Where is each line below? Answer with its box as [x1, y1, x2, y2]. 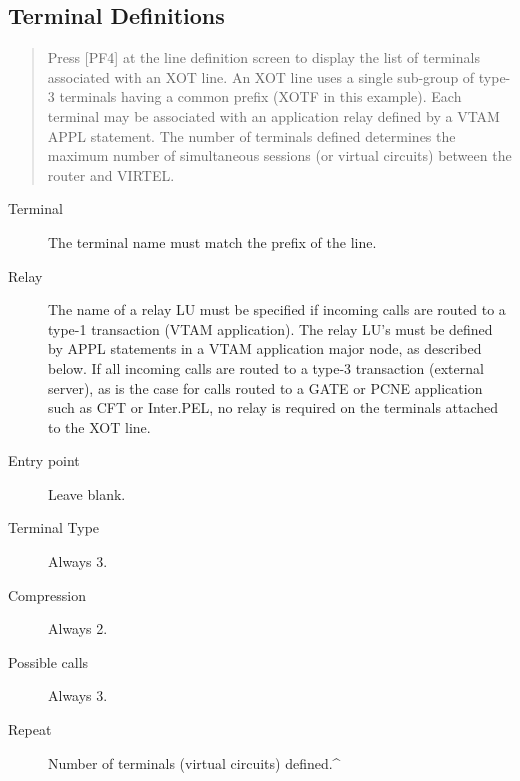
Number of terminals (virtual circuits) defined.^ [48, 752, 341, 773]
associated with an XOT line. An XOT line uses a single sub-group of [47, 66, 475, 87]
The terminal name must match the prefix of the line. [48, 231, 377, 252]
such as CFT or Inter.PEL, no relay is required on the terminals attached [48, 397, 499, 418]
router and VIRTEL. [47, 164, 175, 185]
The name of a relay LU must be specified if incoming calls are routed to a [48, 299, 506, 320]
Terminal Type [8, 517, 100, 538]
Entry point [8, 450, 80, 471]
